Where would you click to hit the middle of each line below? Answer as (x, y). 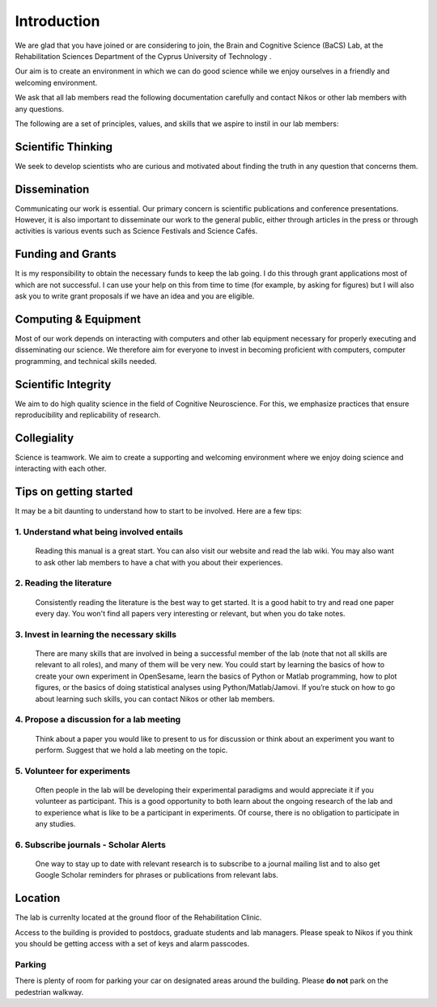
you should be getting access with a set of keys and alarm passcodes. (132, 944)
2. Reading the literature (64, 583)
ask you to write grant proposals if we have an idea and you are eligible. (135, 296)
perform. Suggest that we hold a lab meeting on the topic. (132, 750)
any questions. (40, 108)
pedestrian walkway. (49, 992)
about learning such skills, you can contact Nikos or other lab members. (155, 699)
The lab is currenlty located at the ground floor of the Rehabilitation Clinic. (138, 917)
